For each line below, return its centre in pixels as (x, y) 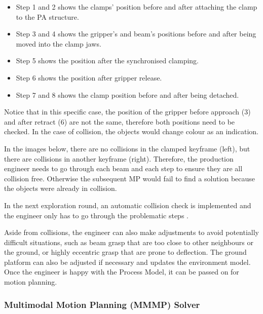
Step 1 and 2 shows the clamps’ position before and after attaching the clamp (137, 7)
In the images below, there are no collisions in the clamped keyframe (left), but (127, 148)
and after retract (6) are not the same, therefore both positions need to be (120, 121)
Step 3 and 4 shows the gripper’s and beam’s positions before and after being (136, 34)
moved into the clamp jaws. (59, 43)
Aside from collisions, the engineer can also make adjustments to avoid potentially (131, 232)
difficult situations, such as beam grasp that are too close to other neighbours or (129, 242)
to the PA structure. (47, 16)
